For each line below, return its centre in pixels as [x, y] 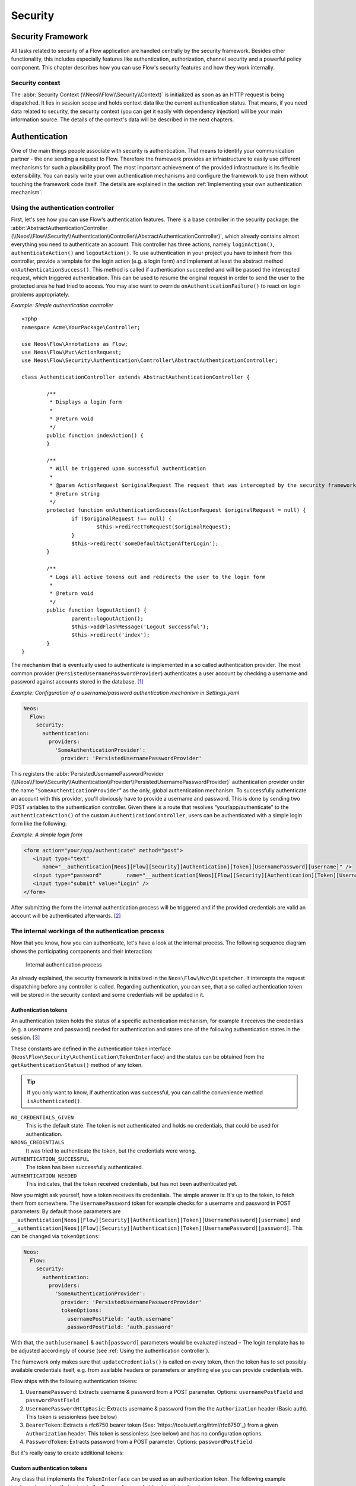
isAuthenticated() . [55, 1101]
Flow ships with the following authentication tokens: [74, 1381]
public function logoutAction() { [97, 610]
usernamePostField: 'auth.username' [121, 1319]
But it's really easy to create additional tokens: [67, 1453]
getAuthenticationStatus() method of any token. [77, 1065]
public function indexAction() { [95, 435]
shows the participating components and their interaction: [82, 951]
